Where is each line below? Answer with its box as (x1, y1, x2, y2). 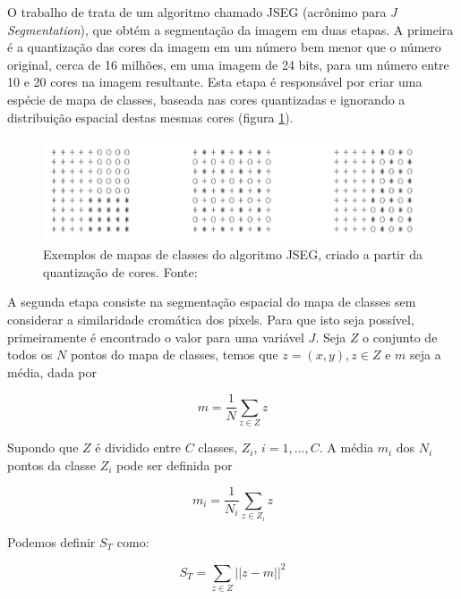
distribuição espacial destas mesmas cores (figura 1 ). (7, 107, 294, 126)
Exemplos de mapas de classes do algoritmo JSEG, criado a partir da (43, 245, 423, 264)
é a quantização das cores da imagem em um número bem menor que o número (7, 38, 441, 56)
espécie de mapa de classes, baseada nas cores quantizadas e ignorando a (7, 89, 406, 108)
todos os (7, 345, 53, 364)
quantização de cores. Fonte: (43, 262, 198, 281)
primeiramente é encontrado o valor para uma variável (7, 327, 304, 346)
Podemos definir (7, 532, 96, 551)
